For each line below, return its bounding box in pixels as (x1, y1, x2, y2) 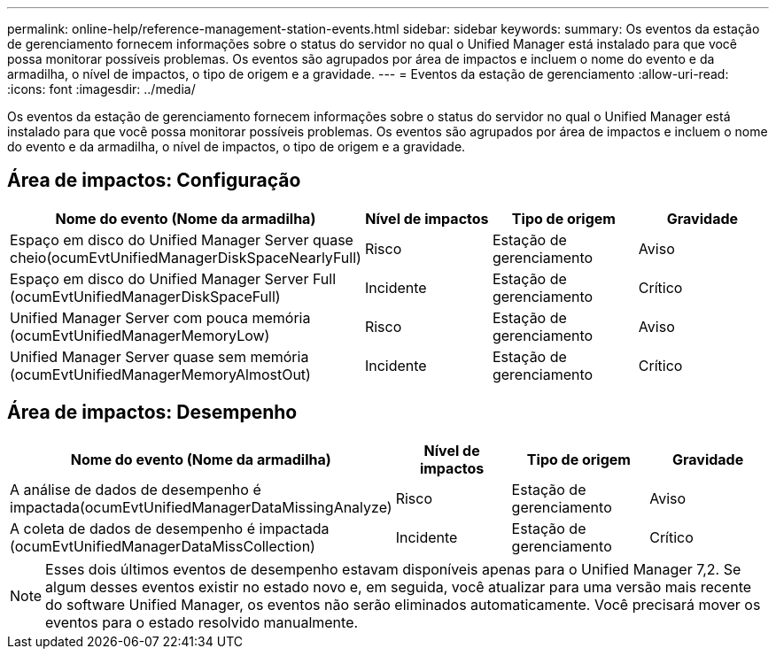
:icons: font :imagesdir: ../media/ (7, 81, 196, 96)
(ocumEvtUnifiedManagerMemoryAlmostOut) (10, 365, 311, 383)
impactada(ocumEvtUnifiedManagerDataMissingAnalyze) (10, 498, 392, 516)
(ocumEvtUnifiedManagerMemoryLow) (10, 326, 270, 344)
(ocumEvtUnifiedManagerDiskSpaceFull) (10, 287, 281, 305)
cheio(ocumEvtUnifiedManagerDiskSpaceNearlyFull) (10, 248, 361, 266)
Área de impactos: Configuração (7, 169, 301, 192)
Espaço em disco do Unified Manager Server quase (10, 230, 353, 249)
